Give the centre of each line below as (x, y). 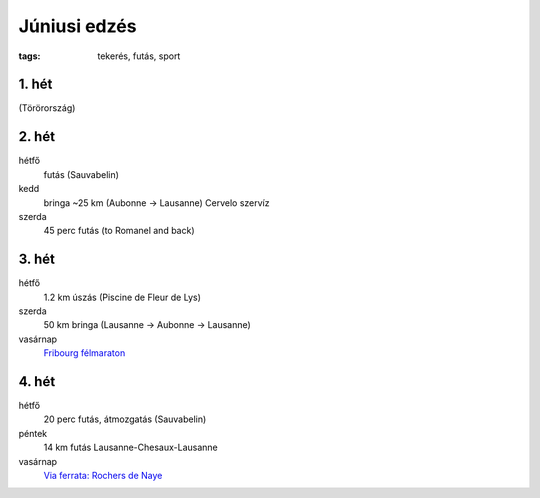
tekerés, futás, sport (139, 56)
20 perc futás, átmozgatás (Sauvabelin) (125, 419)
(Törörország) (47, 108)
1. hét (35, 84)
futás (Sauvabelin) (81, 174)
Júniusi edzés (77, 26)
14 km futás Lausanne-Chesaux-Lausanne (131, 447)
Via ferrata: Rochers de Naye (103, 476)
